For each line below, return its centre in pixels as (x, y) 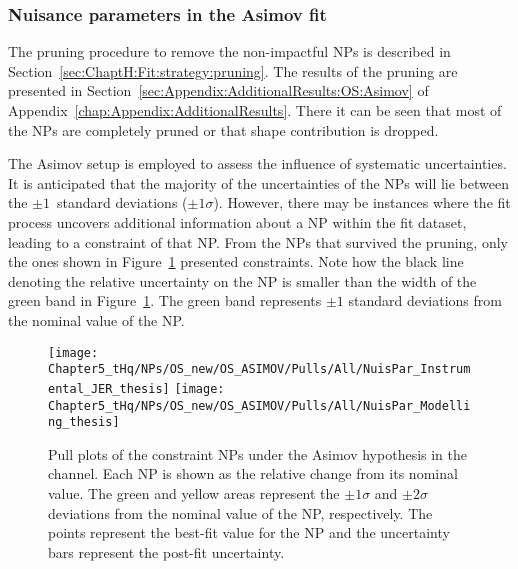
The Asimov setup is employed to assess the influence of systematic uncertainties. (257, 163)
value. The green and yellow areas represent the (194, 493)
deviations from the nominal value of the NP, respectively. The (240, 512)
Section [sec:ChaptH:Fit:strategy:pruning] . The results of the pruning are (233, 70)
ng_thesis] (84, 422)
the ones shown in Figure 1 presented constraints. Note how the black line (236, 261)
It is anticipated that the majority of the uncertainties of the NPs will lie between (258, 182)
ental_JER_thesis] (109, 388)
